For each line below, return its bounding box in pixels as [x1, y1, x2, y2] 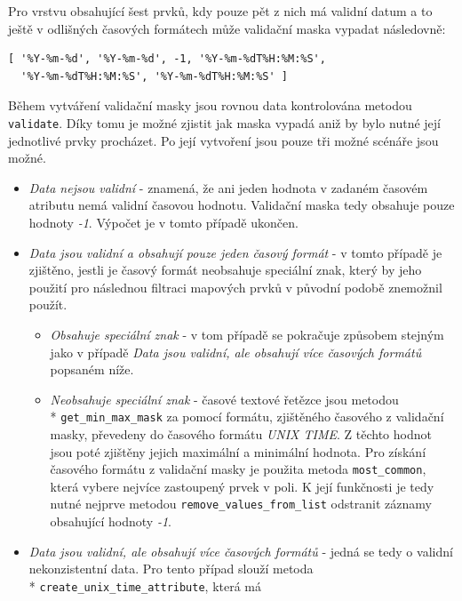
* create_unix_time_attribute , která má [28, 576, 262, 595]
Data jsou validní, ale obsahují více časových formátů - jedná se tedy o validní [28, 541, 453, 560]
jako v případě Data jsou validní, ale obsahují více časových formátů [50, 342, 422, 361]
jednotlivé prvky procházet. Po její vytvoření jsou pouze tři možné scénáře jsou [8, 131, 439, 149]
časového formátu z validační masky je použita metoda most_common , [50, 460, 426, 478]
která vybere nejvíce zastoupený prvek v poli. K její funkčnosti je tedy [50, 477, 434, 495]
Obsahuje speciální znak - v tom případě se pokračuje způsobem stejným [50, 325, 444, 343]
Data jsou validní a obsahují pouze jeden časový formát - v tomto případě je [28, 243, 442, 261]
